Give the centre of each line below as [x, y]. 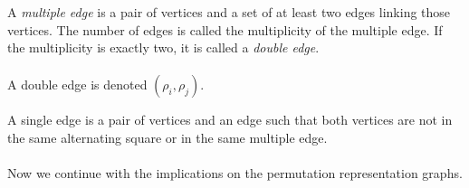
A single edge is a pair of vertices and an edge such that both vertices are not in [230, 120]
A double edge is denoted [77, 85]
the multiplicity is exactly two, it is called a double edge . [163, 47]
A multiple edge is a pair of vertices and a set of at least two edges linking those [229, 12]
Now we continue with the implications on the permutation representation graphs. [235, 173]
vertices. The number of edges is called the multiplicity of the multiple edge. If [225, 29]
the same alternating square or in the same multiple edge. [167, 137]
